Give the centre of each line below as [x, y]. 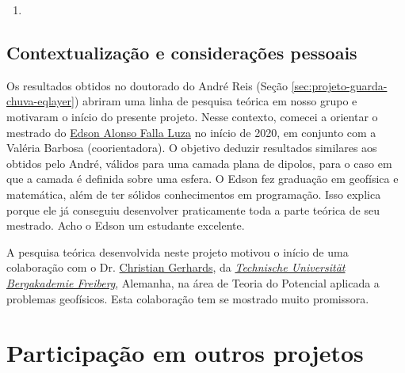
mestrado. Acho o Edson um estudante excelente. [126, 225]
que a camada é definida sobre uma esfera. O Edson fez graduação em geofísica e [202, 179]
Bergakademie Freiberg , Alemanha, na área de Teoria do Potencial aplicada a [193, 282]
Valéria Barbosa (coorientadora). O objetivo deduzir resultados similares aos [192, 148]
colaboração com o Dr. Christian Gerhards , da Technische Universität [176, 267]
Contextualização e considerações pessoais [182, 52]
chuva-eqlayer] [40, 101]
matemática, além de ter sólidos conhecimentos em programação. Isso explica [194, 194]
